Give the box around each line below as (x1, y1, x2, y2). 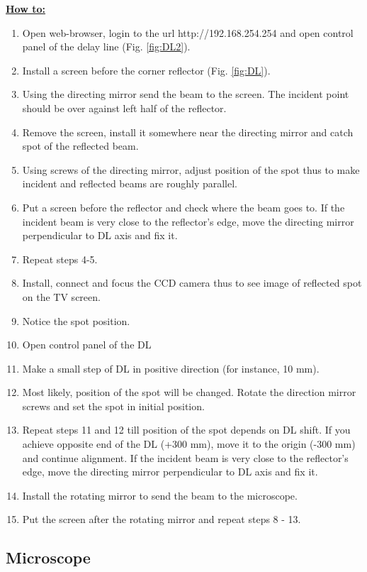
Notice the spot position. (22, 313, 130, 328)
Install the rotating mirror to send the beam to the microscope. (22, 488, 298, 502)
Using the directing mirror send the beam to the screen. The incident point (22, 87, 349, 101)
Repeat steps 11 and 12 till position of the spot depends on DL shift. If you (22, 422, 351, 437)
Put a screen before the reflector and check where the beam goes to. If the (22, 199, 345, 214)
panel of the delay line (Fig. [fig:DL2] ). (22, 39, 191, 54)
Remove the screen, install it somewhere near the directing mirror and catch (22, 124, 354, 139)
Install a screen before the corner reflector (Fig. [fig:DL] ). (22, 62, 271, 77)
